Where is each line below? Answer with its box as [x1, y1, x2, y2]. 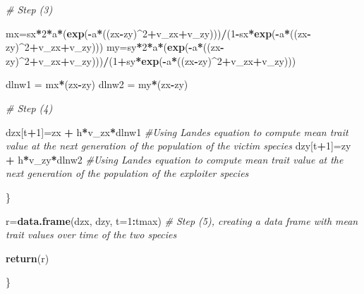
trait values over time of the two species [6, 227, 177, 242]
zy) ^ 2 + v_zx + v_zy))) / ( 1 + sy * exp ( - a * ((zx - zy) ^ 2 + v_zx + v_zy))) [6, 53, 296, 68]
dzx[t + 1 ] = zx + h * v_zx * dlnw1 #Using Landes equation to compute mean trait [6, 124, 348, 139]
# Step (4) [6, 100, 53, 115]
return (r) [6, 250, 49, 265]
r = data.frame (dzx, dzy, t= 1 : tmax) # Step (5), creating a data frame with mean [6, 213, 358, 228]
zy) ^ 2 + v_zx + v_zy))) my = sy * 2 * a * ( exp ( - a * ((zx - [6, 39, 224, 54]
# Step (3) [6, 2, 53, 16]
